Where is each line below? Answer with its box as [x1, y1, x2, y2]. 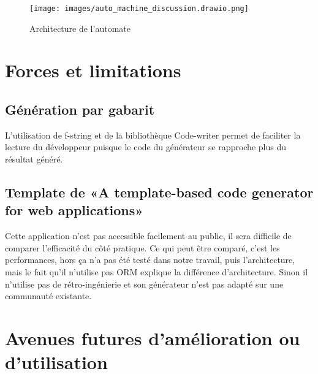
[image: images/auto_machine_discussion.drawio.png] [29, 4, 249, 13]
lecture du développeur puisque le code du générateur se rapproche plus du [5, 140, 286, 153]
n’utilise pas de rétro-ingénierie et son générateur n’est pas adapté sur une [5, 277, 284, 290]
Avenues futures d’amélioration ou [5, 325, 300, 350]
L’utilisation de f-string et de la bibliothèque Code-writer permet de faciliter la [5, 128, 301, 141]
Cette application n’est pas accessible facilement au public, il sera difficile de [5, 229, 292, 242]
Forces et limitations [5, 58, 181, 83]
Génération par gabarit [5, 100, 155, 119]
